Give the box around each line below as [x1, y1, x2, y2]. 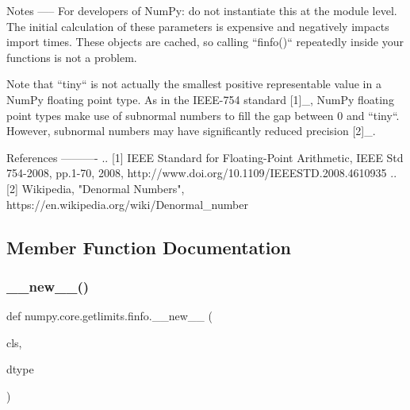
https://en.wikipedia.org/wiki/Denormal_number [6, 195, 248, 212]
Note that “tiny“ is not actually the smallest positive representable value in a [6, 75, 381, 92]
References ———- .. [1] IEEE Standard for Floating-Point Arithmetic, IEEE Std [6, 149, 404, 165]
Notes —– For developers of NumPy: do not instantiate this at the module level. [6, 2, 397, 18]
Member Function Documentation [6, 234, 292, 259]
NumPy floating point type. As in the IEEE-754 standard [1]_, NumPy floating [6, 91, 394, 107]
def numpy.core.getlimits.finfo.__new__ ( [6, 307, 213, 324]
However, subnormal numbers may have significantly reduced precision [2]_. [6, 122, 376, 139]
